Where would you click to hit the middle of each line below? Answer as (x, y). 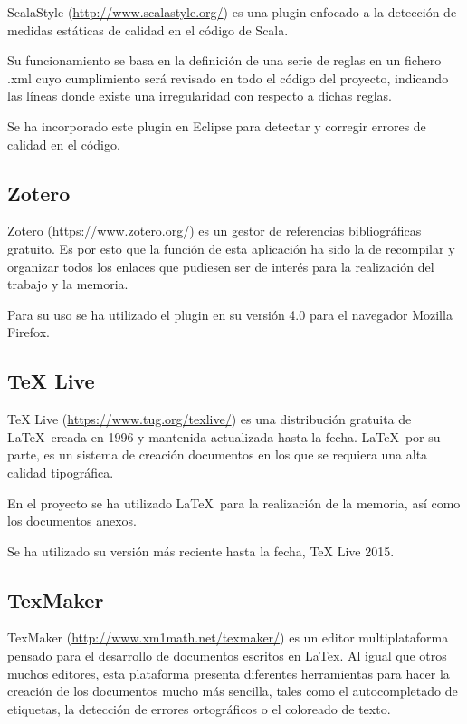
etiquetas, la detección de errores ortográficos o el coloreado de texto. (199, 708)
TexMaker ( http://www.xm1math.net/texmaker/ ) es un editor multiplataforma (228, 637)
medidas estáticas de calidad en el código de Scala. (148, 29)
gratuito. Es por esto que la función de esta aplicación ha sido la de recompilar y (231, 248)
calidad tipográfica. (61, 472)
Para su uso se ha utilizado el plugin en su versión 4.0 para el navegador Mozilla (230, 314)
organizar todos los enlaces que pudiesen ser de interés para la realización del (221, 266)
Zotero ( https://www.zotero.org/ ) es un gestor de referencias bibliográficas (214, 231)
